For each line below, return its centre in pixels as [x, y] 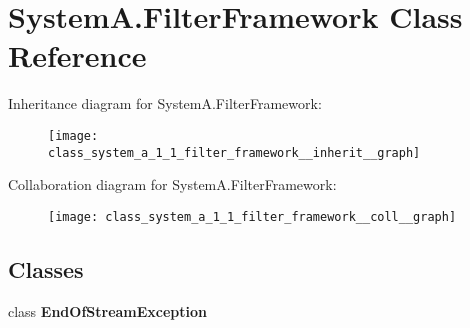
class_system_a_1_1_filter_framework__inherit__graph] [234, 152]
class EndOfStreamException [108, 310]
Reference [77, 55]
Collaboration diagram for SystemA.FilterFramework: [172, 184]
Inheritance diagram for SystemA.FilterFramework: [165, 103]
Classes [46, 268]
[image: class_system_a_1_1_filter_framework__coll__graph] [252, 216]
